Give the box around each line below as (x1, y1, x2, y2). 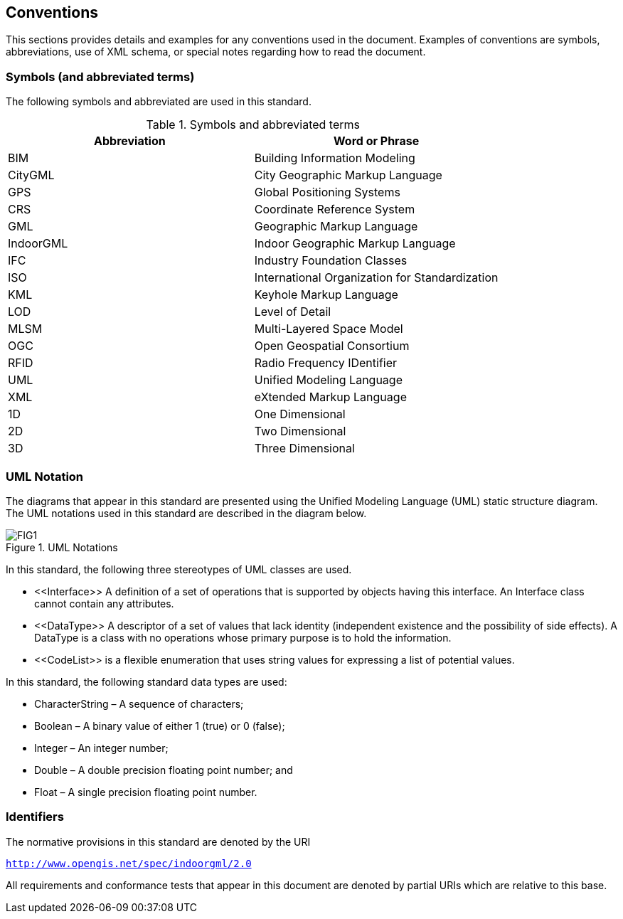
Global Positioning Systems (254, 185, 400, 200)
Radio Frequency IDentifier (254, 356, 398, 371)
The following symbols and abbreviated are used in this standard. (6, 95, 311, 108)
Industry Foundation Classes (254, 253, 408, 268)
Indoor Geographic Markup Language (254, 236, 456, 251)
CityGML (8, 168, 55, 183)
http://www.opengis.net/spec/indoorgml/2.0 (6, 857, 252, 869)
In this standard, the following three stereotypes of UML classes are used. (6, 563, 352, 575)
